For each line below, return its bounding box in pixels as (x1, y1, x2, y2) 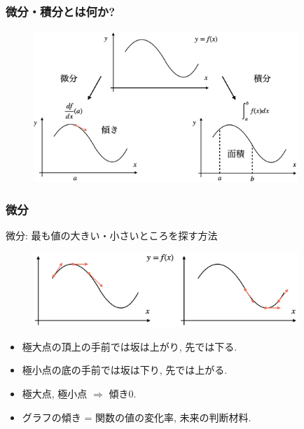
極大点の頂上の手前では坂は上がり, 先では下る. (22, 339, 237, 353)
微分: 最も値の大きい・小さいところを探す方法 (6, 227, 218, 242)
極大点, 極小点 (22, 386, 88, 400)
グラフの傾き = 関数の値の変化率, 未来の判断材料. (22, 409, 251, 424)
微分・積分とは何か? (6, 2, 116, 20)
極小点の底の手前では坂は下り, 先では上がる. (22, 363, 228, 377)
